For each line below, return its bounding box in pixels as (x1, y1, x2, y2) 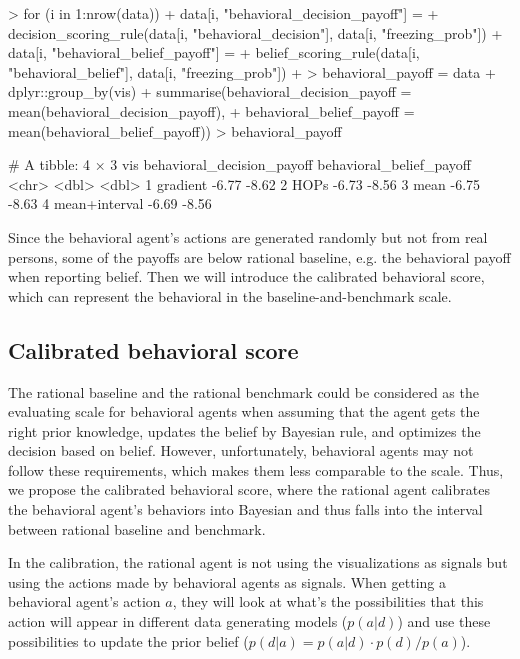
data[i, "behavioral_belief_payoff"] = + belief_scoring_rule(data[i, (8, 42, 420, 63)
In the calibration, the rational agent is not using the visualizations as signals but (8, 552, 508, 573)
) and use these (397, 611, 491, 632)
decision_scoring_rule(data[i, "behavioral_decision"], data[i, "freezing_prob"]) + (8, 22, 503, 43)
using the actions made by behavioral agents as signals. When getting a (8, 571, 446, 592)
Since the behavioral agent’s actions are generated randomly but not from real (8, 226, 488, 247)
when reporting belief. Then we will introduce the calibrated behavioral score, (8, 266, 485, 287)
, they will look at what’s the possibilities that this (172, 591, 484, 612)
